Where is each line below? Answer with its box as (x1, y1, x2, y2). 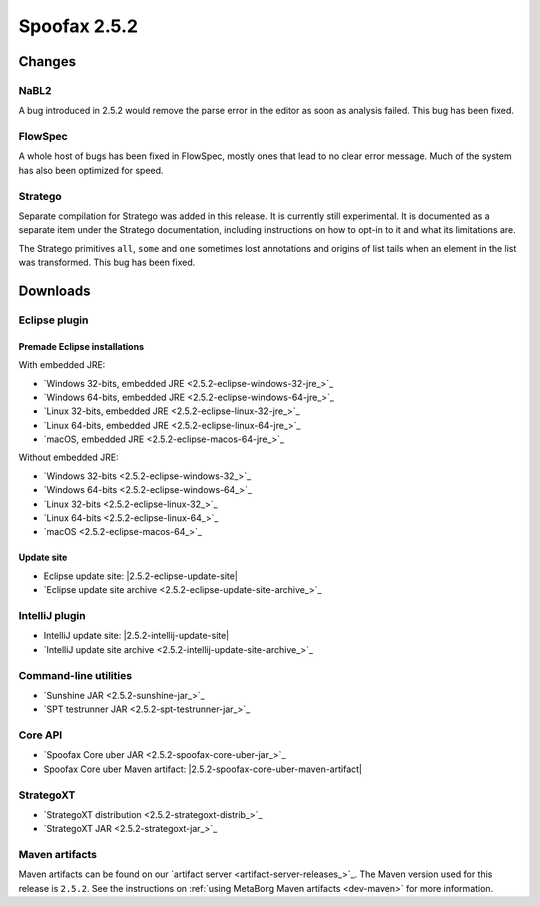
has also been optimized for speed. (18, 164, 164, 176)
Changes (18, 53, 77, 70)
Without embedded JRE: (18, 451, 119, 464)
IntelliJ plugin (18, 608, 86, 622)
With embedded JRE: (18, 359, 106, 371)
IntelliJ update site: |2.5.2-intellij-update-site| (43, 630, 230, 642)
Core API (18, 728, 63, 742)
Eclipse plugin (18, 313, 89, 327)
